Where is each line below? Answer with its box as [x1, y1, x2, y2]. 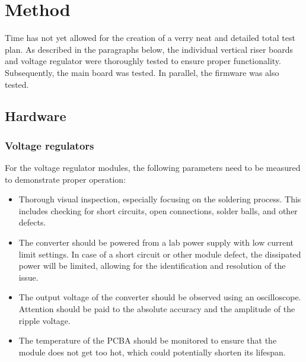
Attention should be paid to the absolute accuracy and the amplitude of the [18, 303, 295, 315]
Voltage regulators [5, 138, 94, 153]
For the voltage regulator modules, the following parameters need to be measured [5, 161, 301, 174]
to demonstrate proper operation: [5, 173, 126, 185]
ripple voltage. [18, 314, 71, 326]
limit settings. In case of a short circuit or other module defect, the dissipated [18, 247, 301, 260]
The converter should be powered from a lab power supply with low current [18, 236, 294, 249]
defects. [18, 216, 46, 228]
